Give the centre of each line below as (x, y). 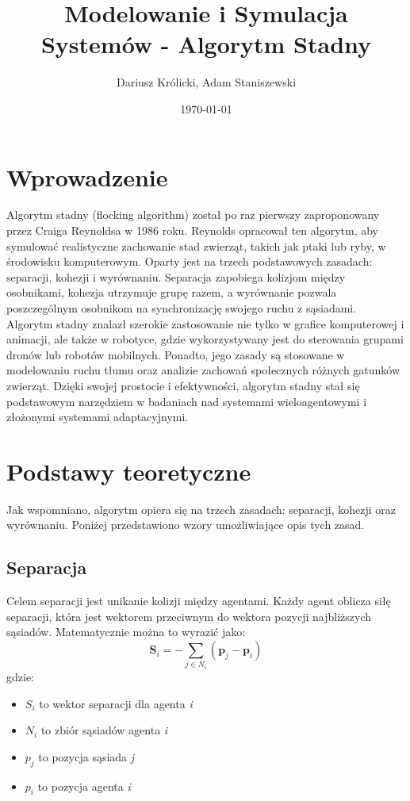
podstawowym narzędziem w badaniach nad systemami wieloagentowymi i (187, 401)
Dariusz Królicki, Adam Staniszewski (206, 82)
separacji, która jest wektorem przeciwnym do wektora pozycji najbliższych (189, 616)
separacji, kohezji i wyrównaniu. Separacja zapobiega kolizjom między (176, 276)
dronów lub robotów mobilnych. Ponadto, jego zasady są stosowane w (176, 354)
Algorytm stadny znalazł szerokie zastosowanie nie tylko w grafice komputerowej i (205, 323)
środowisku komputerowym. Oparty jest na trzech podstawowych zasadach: (190, 261)
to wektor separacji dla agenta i (116, 703)
